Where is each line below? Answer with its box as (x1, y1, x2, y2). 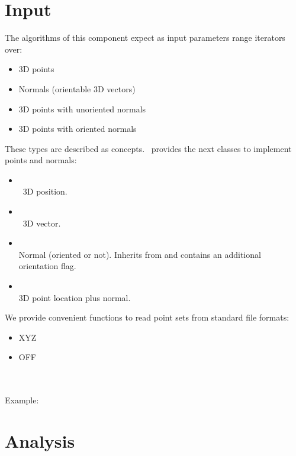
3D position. (22, 185, 67, 198)
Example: (5, 394, 39, 406)
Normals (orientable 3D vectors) (18, 82, 136, 95)
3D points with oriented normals (18, 122, 137, 135)
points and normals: (5, 154, 77, 166)
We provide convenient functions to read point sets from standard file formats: (5, 311, 289, 324)
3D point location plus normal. (18, 291, 131, 303)
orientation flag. (18, 260, 76, 272)
